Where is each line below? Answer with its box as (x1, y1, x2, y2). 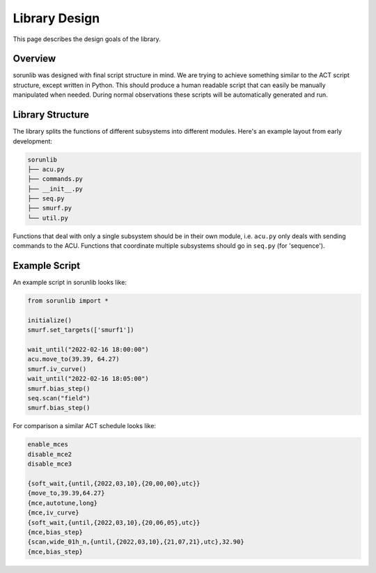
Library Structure (13, 109, 90, 121)
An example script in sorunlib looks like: (13, 278, 127, 287)
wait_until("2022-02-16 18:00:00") (27, 345, 149, 354)
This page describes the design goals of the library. (13, 35, 161, 43)
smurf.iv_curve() (27, 365, 87, 372)
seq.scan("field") (27, 394, 91, 402)
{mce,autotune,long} (27, 499, 97, 507)
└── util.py (27, 214, 69, 222)
